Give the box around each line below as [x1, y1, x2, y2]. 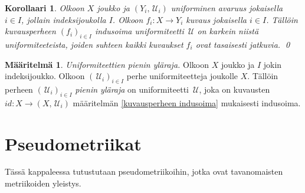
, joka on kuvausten [199, 83, 270, 95]
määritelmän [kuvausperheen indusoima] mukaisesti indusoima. [73, 96, 301, 109]
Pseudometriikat [5, 131, 142, 155]
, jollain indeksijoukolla [21, 13, 106, 25]
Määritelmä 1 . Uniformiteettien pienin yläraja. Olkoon [5, 58, 209, 70]
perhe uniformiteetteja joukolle [126, 70, 238, 82]
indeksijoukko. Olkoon [5, 70, 85, 82]
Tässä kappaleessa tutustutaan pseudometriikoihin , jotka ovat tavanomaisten [5, 165, 283, 178]
